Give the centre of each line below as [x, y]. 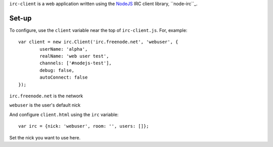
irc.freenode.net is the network [46, 96]
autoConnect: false [64, 78]
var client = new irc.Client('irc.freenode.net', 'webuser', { [98, 42]
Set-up [20, 18]
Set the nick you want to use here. [45, 137]
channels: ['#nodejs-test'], [76, 63]
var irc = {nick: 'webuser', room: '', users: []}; [84, 126]
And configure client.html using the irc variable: [64, 115]
